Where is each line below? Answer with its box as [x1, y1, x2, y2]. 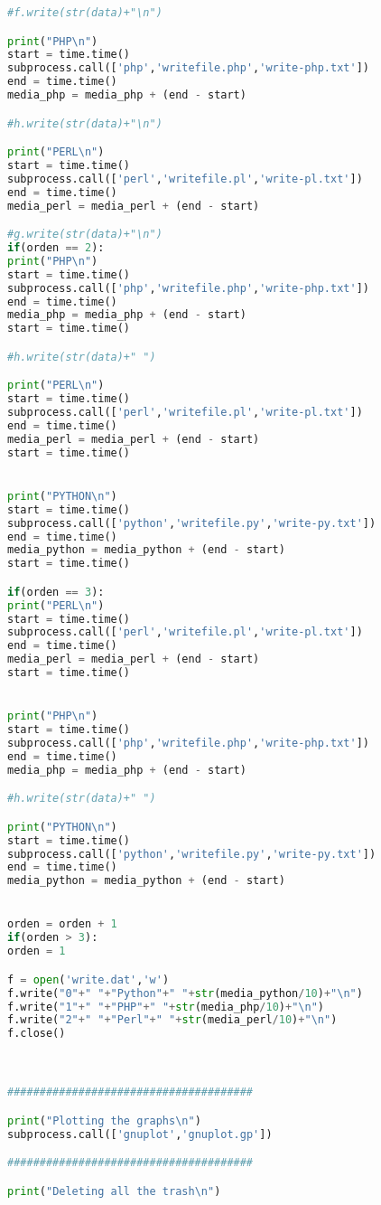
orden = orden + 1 [7, 918, 117, 931]
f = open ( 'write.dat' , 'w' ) [7, 973, 170, 986]
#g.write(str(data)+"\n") [7, 228, 163, 241]
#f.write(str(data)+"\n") [7, 6, 163, 19]
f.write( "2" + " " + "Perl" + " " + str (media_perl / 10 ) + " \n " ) [7, 1013, 338, 1027]
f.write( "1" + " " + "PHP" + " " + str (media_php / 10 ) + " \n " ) [7, 1000, 324, 1013]
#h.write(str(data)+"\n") [7, 117, 163, 130]
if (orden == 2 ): [7, 241, 105, 254]
